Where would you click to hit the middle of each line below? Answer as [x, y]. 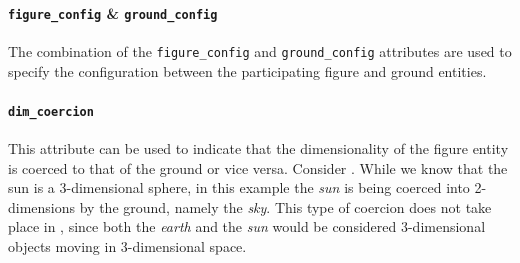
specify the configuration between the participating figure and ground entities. [247, 70]
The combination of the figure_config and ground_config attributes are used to [260, 50]
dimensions [42, 206]
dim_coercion [51, 111]
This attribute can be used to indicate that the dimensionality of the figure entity [258, 147]
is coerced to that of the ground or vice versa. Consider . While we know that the [258, 167]
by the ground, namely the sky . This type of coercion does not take [285, 206]
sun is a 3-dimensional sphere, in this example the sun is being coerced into [239, 187]
